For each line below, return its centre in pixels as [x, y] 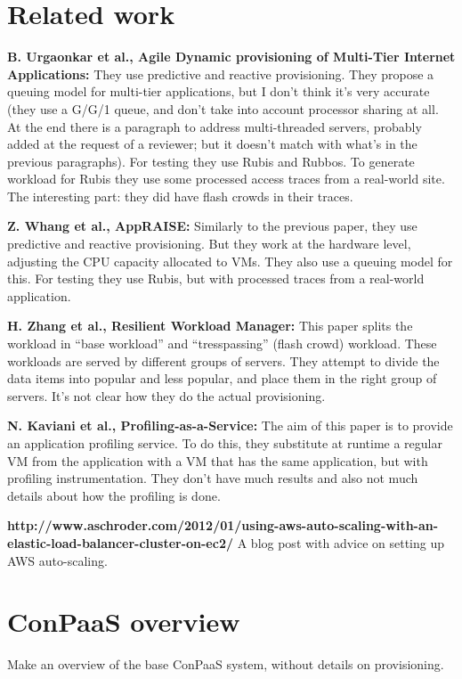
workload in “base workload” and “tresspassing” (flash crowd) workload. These [222, 344]
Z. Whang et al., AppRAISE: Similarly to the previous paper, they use [212, 226]
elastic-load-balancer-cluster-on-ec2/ [121, 542]
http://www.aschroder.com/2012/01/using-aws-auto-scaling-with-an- [223, 525]
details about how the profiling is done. [114, 495]
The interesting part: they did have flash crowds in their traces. [180, 196]
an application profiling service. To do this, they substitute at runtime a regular [225, 443]
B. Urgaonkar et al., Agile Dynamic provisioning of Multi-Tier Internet [231, 57]
